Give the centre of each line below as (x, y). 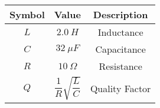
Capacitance (120, 49)
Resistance (120, 66)
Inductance (120, 32)
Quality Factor (120, 88)
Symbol (27, 14)
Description (120, 14)
